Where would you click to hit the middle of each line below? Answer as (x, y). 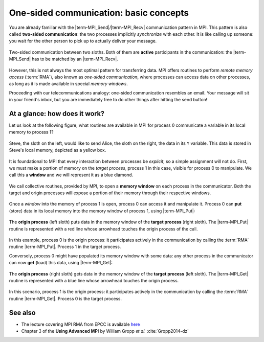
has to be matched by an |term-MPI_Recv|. (75, 59)
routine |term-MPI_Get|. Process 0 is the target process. (66, 298)
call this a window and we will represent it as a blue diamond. (71, 175)
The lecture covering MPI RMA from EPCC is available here (81, 324)
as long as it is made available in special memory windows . (68, 84)
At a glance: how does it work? (57, 113)
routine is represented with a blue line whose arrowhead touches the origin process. (94, 281)
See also (22, 312)
